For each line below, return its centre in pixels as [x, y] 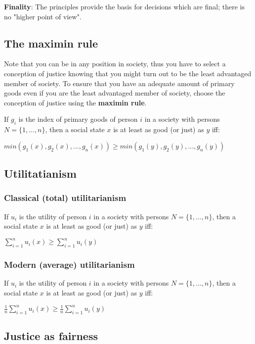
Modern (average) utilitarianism [69, 265]
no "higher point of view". [43, 16]
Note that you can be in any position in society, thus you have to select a [115, 64]
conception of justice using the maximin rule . [75, 102]
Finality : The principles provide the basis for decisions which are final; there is [124, 6]
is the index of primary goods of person [78, 119]
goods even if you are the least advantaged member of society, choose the [115, 93]
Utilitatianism [40, 173]
